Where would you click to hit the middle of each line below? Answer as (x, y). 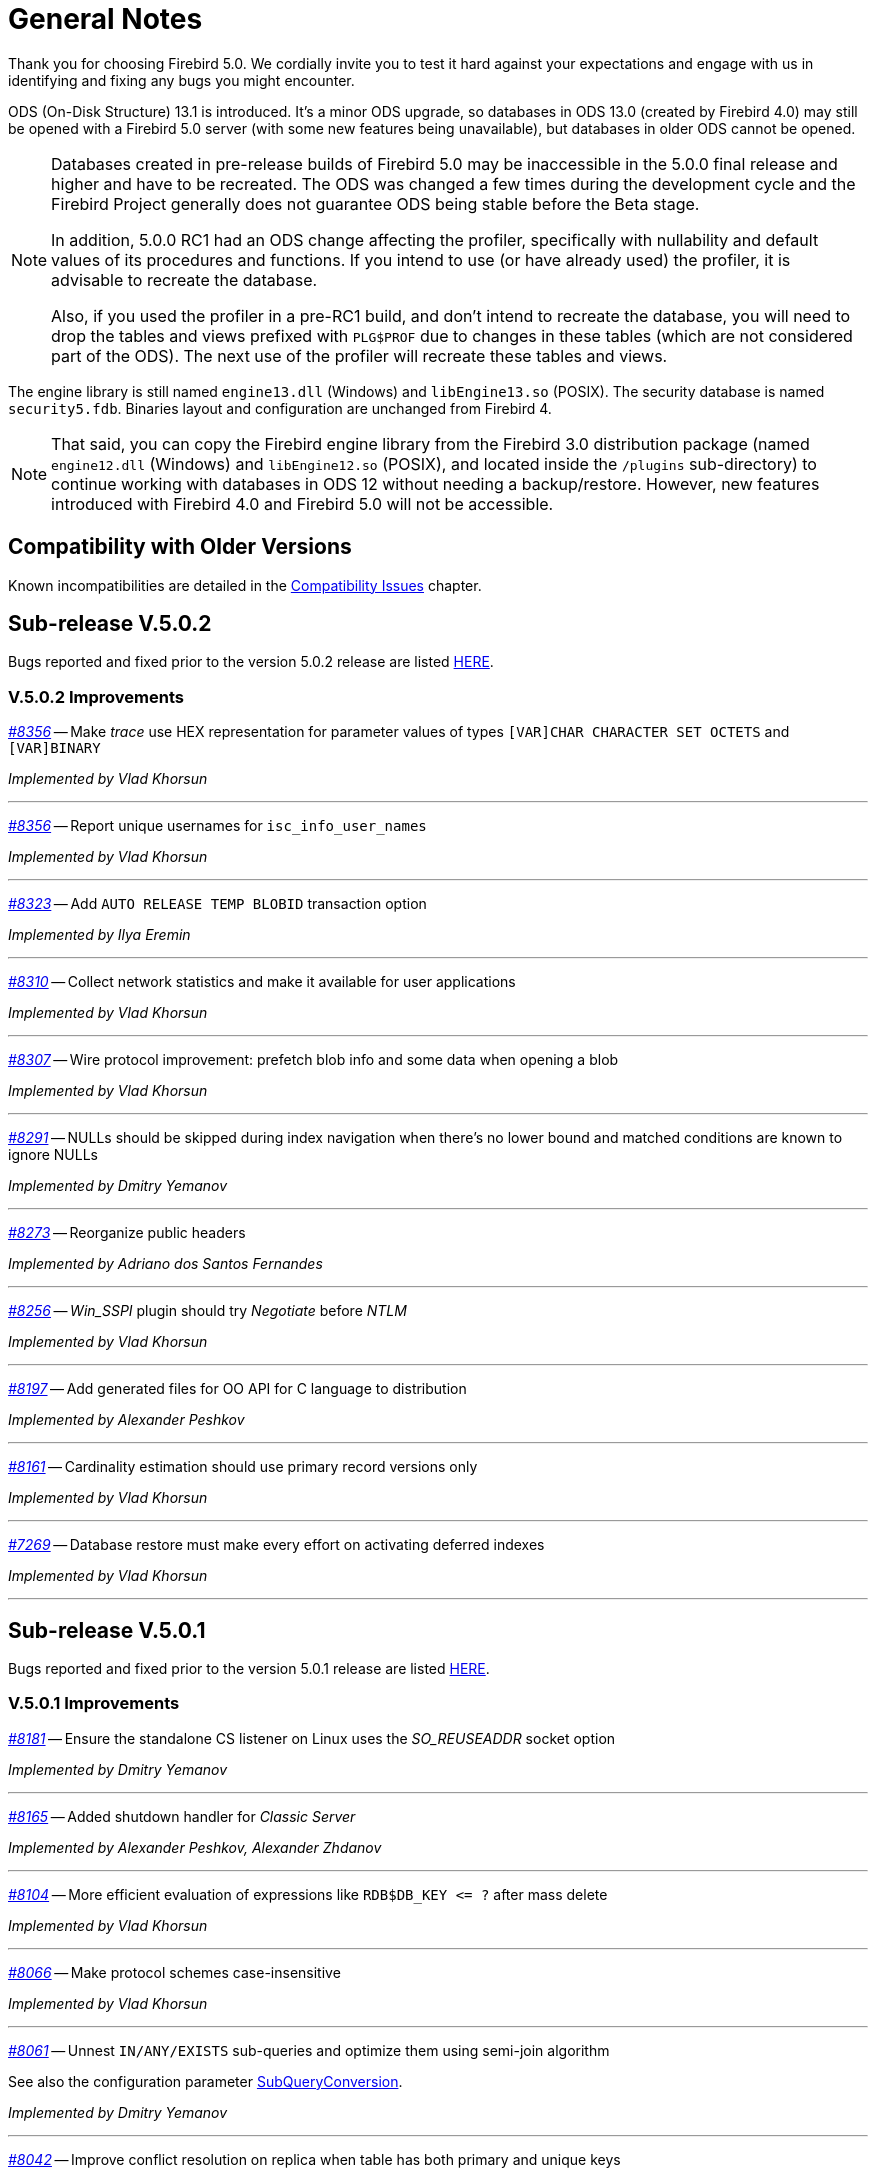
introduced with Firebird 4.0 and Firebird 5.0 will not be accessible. (302, 503)
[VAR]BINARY (54, 748)
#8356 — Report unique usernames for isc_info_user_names (217, 826)
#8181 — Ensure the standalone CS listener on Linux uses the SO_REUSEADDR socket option (312, 1738)
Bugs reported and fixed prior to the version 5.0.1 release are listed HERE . (249, 1669)
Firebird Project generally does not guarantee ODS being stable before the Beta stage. (375, 203)
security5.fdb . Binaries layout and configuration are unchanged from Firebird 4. (280, 408)
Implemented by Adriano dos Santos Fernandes (165, 1264)
